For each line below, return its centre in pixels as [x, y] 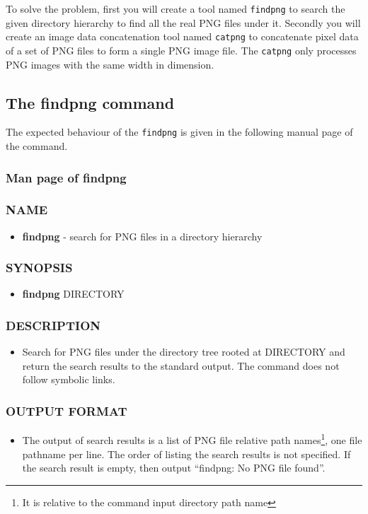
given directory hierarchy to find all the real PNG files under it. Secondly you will [183, 22]
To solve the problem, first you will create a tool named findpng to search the [176, 8]
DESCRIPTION [53, 325]
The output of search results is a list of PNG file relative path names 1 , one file [192, 439]
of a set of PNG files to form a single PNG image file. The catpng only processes [181, 50]
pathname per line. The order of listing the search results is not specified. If [186, 454]
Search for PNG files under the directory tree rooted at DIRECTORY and [184, 352]
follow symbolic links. [69, 379]
